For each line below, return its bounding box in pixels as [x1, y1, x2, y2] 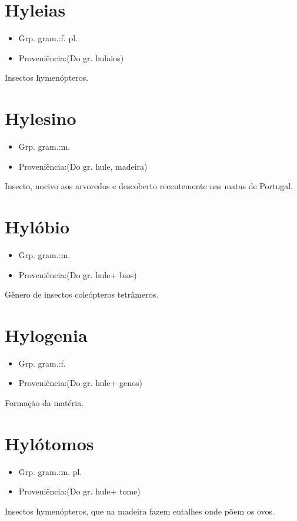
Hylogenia [5, 322, 88, 347]
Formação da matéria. [5, 397, 84, 409]
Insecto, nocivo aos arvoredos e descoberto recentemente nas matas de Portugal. [5, 180, 293, 192]
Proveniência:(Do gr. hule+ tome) [18, 485, 141, 497]
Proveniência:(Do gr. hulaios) [18, 51, 124, 64]
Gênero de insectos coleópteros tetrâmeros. [5, 288, 159, 301]
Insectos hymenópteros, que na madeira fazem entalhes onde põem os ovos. [5, 504, 275, 517]
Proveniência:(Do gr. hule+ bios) [18, 268, 137, 281]
